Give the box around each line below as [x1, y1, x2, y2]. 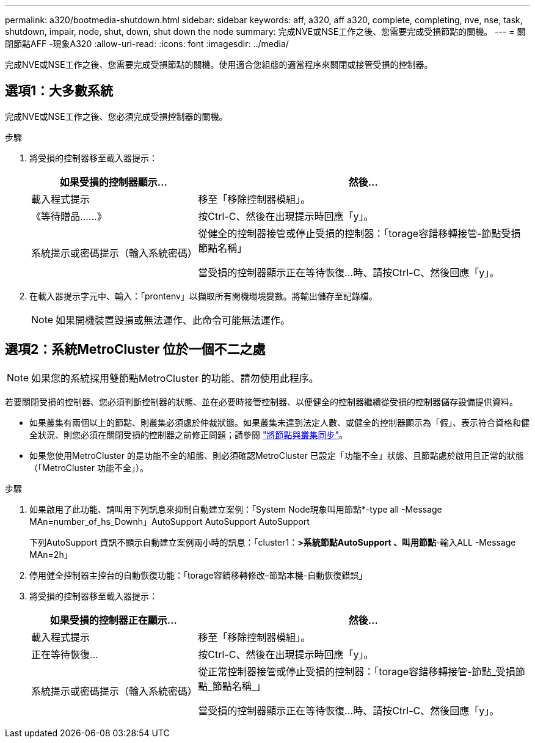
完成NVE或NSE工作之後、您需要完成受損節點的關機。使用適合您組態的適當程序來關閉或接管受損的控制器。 [5, 59, 433, 70]
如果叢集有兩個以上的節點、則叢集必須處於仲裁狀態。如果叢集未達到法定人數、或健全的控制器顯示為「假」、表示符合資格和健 [29, 417, 530, 428]
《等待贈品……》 [31, 210, 107, 222]
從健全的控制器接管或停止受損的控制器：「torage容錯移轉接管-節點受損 [198, 227, 521, 240]
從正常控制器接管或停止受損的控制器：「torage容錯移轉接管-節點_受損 [198, 665, 515, 678]
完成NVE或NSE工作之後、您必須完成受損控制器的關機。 [5, 111, 228, 122]
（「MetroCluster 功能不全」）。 [29, 462, 148, 473]
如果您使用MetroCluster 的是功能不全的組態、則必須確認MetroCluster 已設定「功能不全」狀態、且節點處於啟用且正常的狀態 [29, 450, 524, 461]
